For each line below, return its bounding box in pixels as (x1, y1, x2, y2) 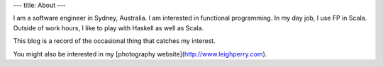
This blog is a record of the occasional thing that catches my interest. (13, 37, 216, 45)
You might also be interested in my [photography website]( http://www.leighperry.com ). (13, 49, 267, 58)
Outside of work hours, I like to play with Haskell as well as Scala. (13, 23, 204, 32)
